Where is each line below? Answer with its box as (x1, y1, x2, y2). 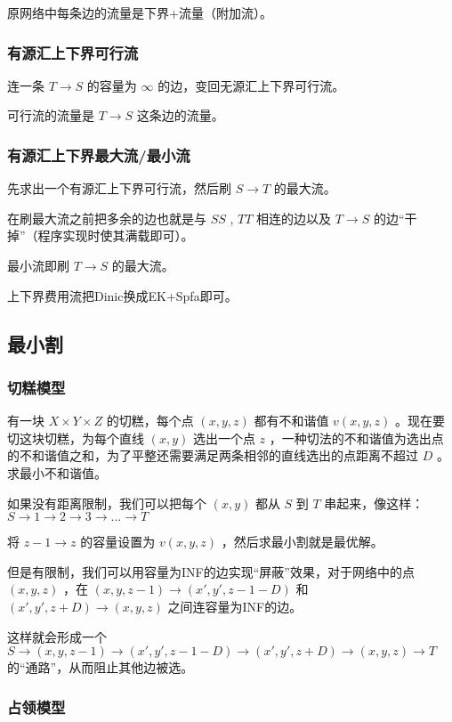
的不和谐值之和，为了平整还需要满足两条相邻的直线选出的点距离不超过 (7, 446, 418, 465)
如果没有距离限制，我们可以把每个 (7, 493, 206, 512)
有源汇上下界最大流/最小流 (7, 143, 190, 166)
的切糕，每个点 (106, 411, 194, 430)
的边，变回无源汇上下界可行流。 (157, 76, 345, 94)
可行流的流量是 (7, 106, 94, 125)
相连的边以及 (256, 208, 332, 227)
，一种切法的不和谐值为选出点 (269, 428, 444, 447)
